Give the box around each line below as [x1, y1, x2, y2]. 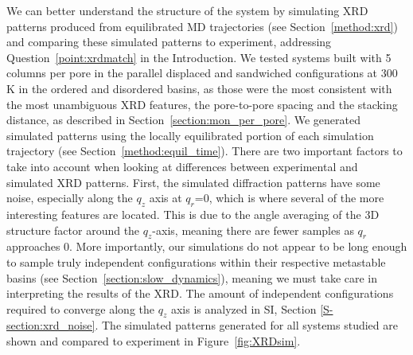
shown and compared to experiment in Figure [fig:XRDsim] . [6, 333, 301, 349]
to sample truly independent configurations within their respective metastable [6, 253, 386, 270]
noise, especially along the [6, 189, 133, 206]
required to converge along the [6, 300, 155, 317]
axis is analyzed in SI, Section [170, 300, 317, 317]
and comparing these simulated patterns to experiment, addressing [6, 33, 332, 50]
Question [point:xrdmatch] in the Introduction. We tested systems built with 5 [6, 49, 392, 65]
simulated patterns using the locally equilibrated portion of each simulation [6, 127, 374, 143]
